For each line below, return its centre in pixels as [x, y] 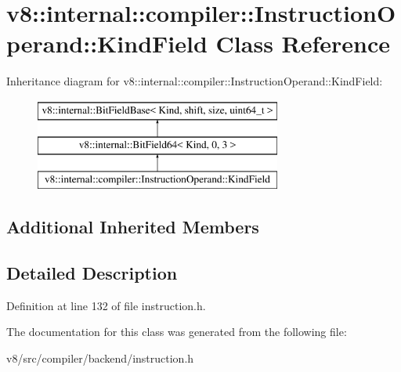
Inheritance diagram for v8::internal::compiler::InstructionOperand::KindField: [195, 81]
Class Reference [303, 43]
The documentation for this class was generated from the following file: [177, 332]
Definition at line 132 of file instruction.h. [106, 305]
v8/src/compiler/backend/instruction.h [100, 358]
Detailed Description [92, 273]
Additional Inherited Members [133, 227]
